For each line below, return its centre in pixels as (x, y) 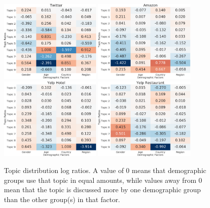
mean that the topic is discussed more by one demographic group (103, 190)
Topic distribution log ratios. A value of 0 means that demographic (105, 170)
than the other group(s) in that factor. (62, 199)
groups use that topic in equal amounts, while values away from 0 (103, 180)
